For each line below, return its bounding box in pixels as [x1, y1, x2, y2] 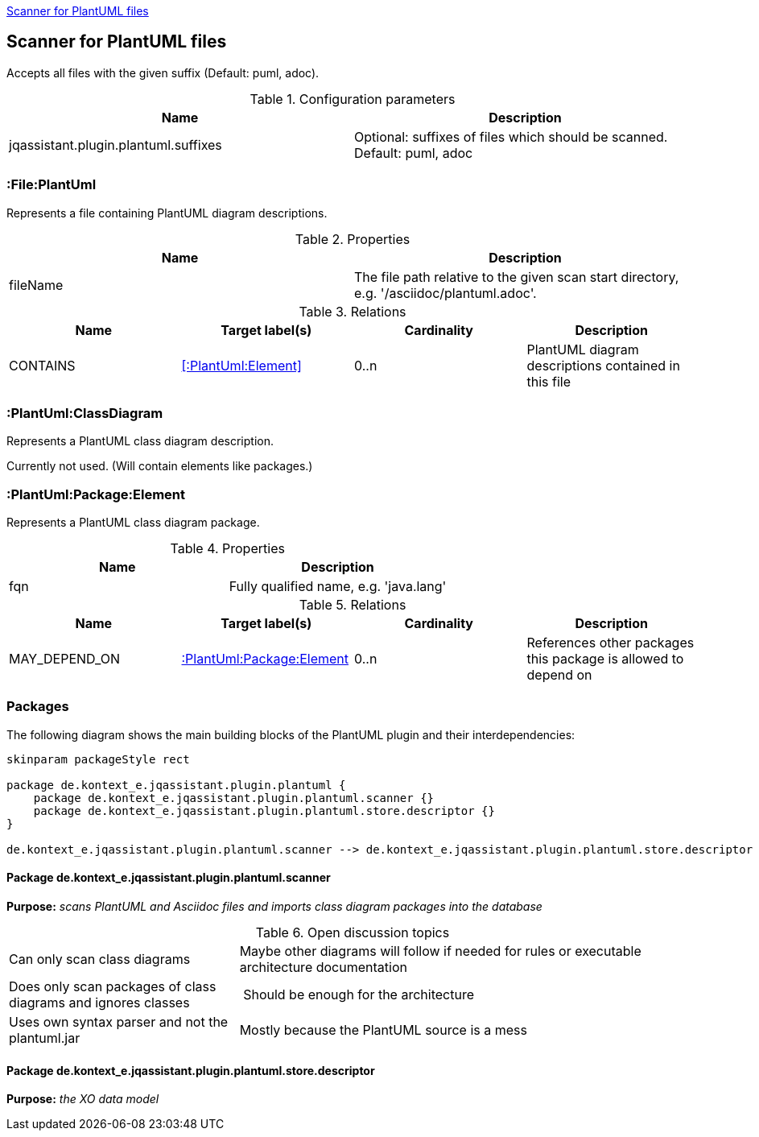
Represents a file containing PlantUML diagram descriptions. [6, 205, 328, 220]
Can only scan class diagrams [9, 951, 191, 968]
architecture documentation [239, 959, 407, 976]
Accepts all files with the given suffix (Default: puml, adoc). [6, 65, 320, 80]
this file [526, 373, 571, 390]
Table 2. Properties [295, 230, 410, 247]
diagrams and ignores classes [9, 994, 190, 1011]
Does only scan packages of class [9, 978, 217, 995]
